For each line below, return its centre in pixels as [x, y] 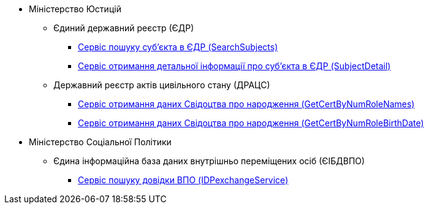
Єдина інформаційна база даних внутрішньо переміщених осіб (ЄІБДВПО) [209, 161]
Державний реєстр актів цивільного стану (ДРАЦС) [162, 85]
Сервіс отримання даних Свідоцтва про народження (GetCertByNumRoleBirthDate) [251, 123]
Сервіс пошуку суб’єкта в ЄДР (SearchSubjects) [178, 47]
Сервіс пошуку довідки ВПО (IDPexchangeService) [183, 180]
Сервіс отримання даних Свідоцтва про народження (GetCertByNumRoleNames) [246, 104]
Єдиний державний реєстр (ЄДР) [124, 28]
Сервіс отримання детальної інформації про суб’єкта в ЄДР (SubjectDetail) [234, 66]
